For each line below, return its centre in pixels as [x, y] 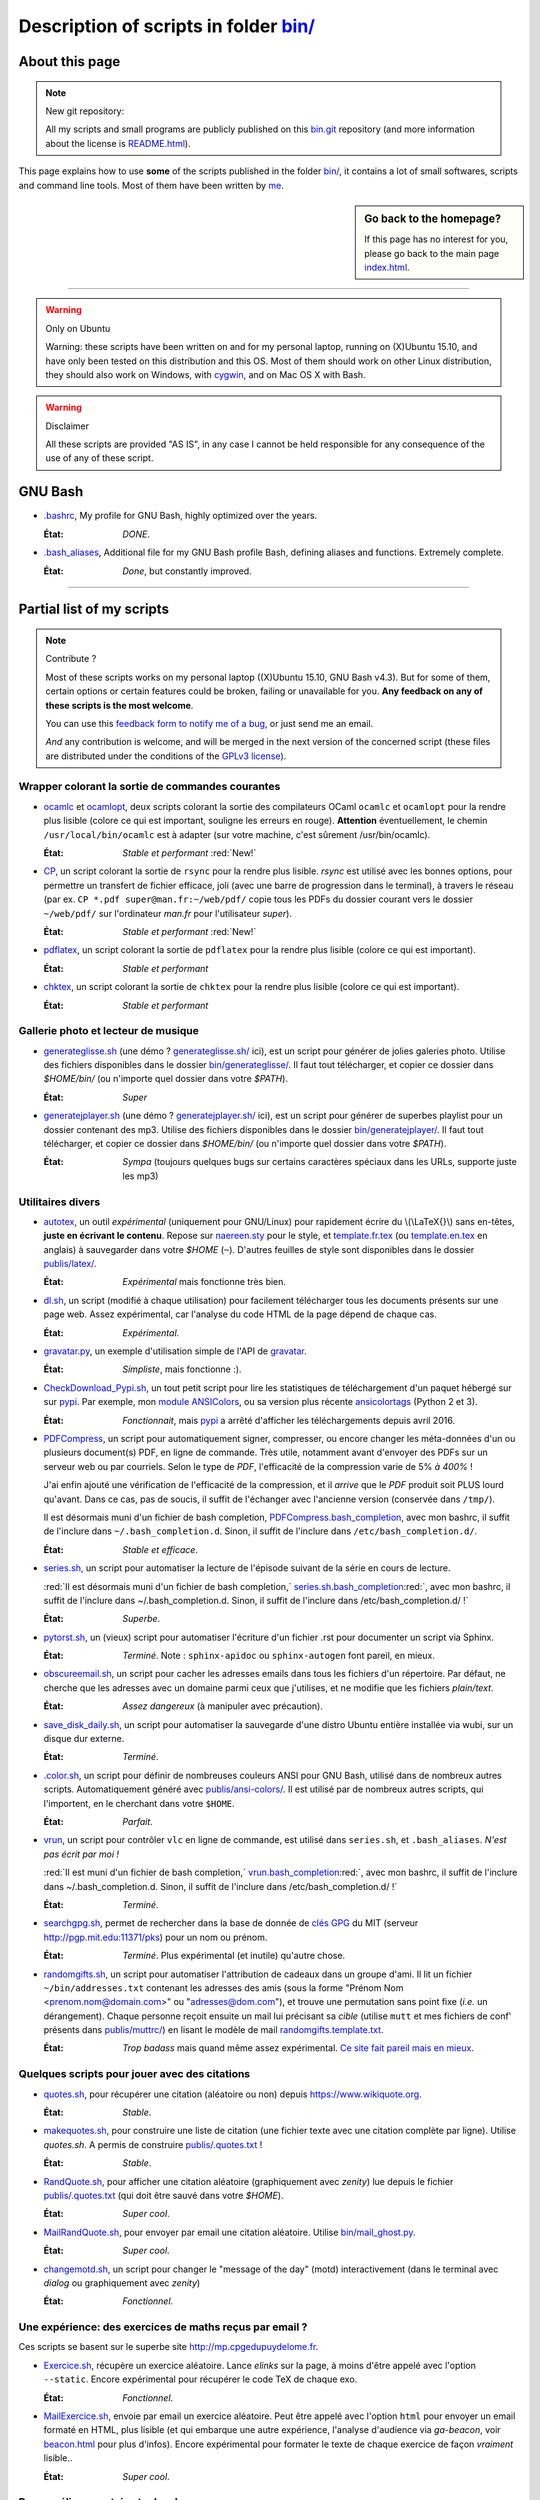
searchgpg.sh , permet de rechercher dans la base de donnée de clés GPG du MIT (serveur [231, 1923]
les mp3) [140, 1176]
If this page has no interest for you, [436, 239]
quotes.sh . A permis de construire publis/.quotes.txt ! [153, 2144]
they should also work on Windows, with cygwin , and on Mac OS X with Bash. [205, 374]
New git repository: [85, 111]
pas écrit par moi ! [81, 1854]
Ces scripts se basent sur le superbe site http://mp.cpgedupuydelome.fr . [168, 2347]
